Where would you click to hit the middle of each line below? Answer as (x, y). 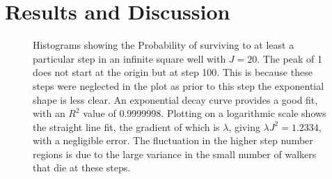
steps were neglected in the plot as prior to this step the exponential (179, 85)
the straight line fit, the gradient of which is (126, 126)
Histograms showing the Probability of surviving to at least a (164, 45)
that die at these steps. (82, 168)
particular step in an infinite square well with (129, 58)
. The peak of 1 (290, 58)
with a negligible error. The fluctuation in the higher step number (173, 140)
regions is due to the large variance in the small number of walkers (175, 154)
